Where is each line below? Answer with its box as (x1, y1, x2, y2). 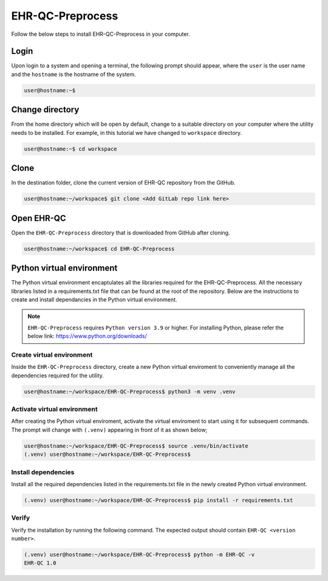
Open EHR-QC (11, 213, 66, 223)
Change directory (11, 105, 80, 115)
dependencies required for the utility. (11, 371, 104, 379)
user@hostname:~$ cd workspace (24, 145, 118, 152)
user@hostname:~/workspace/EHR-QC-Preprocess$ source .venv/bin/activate (24, 442, 248, 449)
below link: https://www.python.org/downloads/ (27, 332, 147, 340)
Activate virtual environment (11, 405, 98, 413)
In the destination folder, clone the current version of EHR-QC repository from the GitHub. (11, 179, 236, 187)
